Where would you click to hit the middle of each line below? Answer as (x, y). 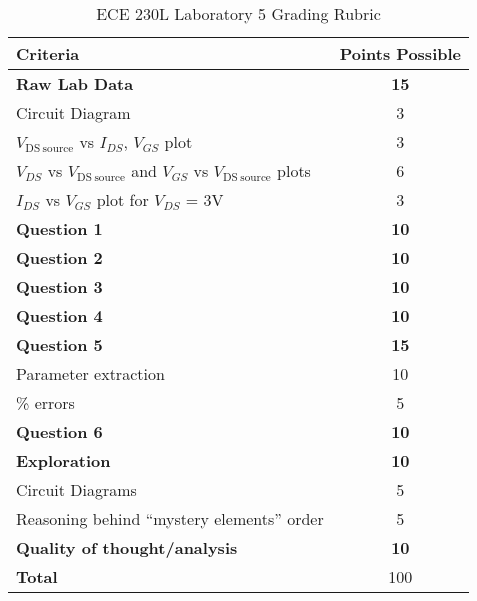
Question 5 (59, 344)
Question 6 (59, 431)
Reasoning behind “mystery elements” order (170, 518)
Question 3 (59, 286)
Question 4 (59, 315)
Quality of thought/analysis (127, 547)
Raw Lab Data (75, 83)
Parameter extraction (90, 373)
